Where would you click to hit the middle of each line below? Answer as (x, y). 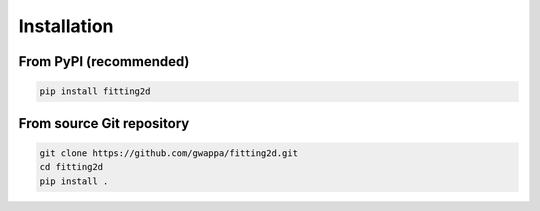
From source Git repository (104, 123)
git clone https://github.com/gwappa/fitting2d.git (169, 153)
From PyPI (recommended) (104, 61)
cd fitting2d (71, 167)
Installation (66, 26)
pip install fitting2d (95, 91)
